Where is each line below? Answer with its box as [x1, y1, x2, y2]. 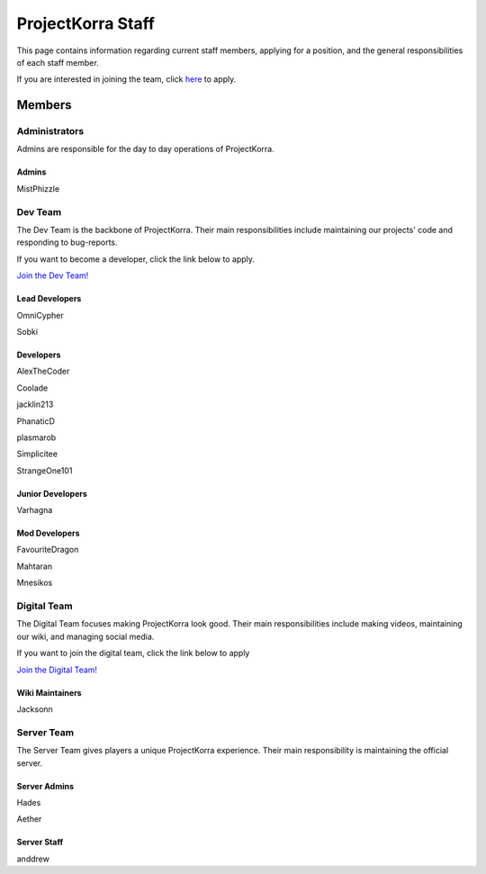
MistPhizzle [16, 183, 60, 194]
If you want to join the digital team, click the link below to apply [16, 648, 250, 659]
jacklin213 [16, 399, 54, 410]
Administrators [16, 125, 85, 138]
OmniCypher [16, 310, 65, 320]
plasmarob [16, 432, 57, 443]
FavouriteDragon [16, 545, 79, 555]
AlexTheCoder [16, 365, 70, 377]
